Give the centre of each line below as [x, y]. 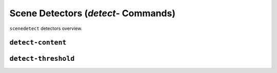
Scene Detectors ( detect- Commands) [92, 13]
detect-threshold [42, 59]
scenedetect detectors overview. [46, 28]
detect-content [38, 43]
